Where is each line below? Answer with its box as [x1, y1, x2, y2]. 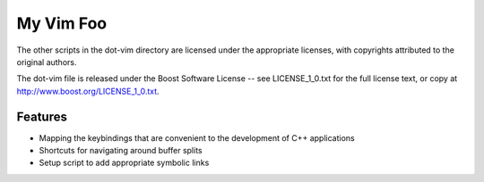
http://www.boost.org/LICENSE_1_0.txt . [16, 86, 160, 96]
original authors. [16, 56, 77, 67]
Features [16, 109, 67, 124]
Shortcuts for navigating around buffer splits [39, 145, 203, 156]
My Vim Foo [16, 13, 108, 33]
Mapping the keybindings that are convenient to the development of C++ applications [39, 132, 355, 143]
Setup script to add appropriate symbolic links [39, 157, 210, 169]
